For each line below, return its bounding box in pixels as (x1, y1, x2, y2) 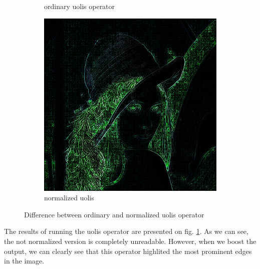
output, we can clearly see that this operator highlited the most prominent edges (4, 245, 252, 256)
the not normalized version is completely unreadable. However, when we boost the (4, 235, 256, 246)
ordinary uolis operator (44, 1, 115, 11)
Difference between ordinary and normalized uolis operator (24, 209, 204, 219)
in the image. (4, 255, 45, 266)
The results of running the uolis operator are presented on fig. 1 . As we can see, (4, 226, 248, 236)
